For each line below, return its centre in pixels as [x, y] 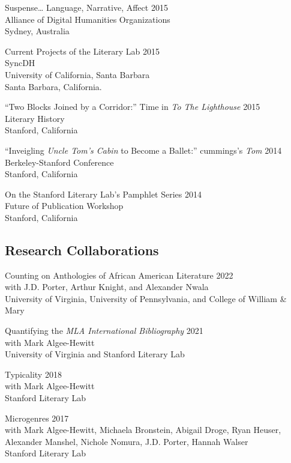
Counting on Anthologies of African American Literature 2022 [119, 275]
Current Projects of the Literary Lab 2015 [82, 51]
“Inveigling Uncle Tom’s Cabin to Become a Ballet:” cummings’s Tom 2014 [143, 150]
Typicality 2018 [33, 374]
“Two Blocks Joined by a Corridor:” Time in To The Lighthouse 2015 [133, 107]
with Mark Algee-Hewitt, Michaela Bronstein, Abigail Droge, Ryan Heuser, [143, 430]
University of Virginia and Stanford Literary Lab [95, 354]
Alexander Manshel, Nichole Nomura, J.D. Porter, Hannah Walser [127, 441]
